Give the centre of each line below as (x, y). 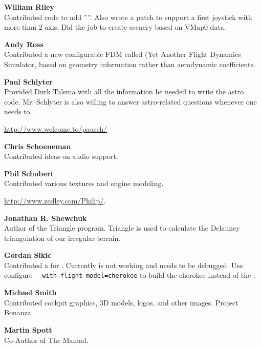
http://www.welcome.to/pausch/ (56, 128)
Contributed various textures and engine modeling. (84, 183)
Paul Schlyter (28, 81)
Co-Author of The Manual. (46, 340)
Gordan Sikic (28, 255)
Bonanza (18, 312)
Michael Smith (30, 292)
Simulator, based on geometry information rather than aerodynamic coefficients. (130, 64)
